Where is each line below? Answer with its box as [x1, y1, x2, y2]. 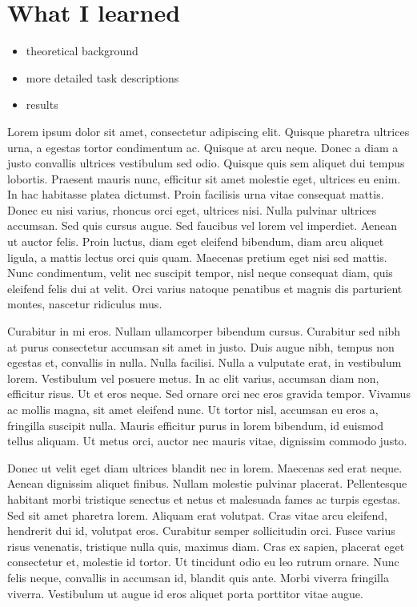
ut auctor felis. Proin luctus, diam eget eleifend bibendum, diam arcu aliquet [7, 233, 384, 250]
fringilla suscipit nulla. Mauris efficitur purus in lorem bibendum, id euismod [7, 416, 384, 433]
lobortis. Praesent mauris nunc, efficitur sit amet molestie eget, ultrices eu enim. [7, 170, 401, 187]
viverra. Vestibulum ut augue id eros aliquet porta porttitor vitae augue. [7, 585, 363, 601]
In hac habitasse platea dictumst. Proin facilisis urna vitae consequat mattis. [7, 186, 384, 203]
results [26, 96, 58, 113]
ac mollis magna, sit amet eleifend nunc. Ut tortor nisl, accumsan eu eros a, [7, 401, 379, 417]
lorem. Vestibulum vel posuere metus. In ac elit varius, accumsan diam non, [7, 369, 379, 386]
